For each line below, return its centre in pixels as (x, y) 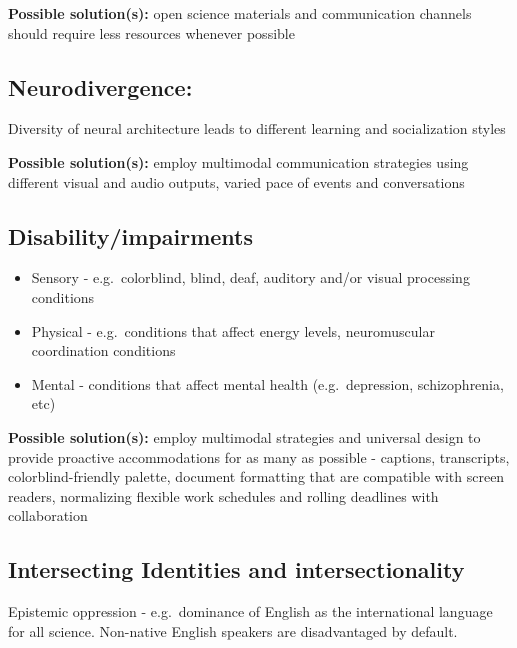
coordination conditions (103, 350)
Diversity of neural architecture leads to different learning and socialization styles (257, 128)
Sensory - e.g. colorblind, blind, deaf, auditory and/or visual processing (250, 277)
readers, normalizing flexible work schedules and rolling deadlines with (223, 495)
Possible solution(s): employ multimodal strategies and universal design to (244, 436)
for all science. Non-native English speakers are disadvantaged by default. (233, 630)
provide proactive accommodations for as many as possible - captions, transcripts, (259, 456)
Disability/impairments (131, 235)
